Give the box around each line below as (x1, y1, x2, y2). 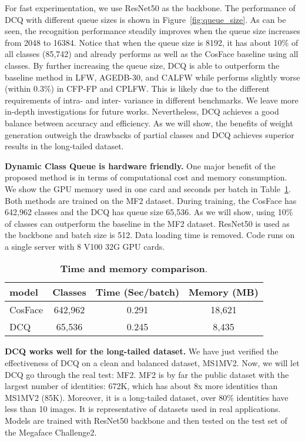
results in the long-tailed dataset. (5, 140, 124, 152)
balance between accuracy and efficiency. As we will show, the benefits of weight (5, 116, 293, 129)
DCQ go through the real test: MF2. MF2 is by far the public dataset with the (5, 368, 289, 380)
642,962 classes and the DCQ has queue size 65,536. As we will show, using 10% (5, 206, 293, 218)
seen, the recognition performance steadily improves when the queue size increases (5, 25, 300, 37)
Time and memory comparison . (60, 262, 208, 276)
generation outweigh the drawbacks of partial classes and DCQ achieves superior (5, 128, 294, 140)
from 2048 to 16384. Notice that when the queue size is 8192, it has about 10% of (5, 36, 299, 48)
